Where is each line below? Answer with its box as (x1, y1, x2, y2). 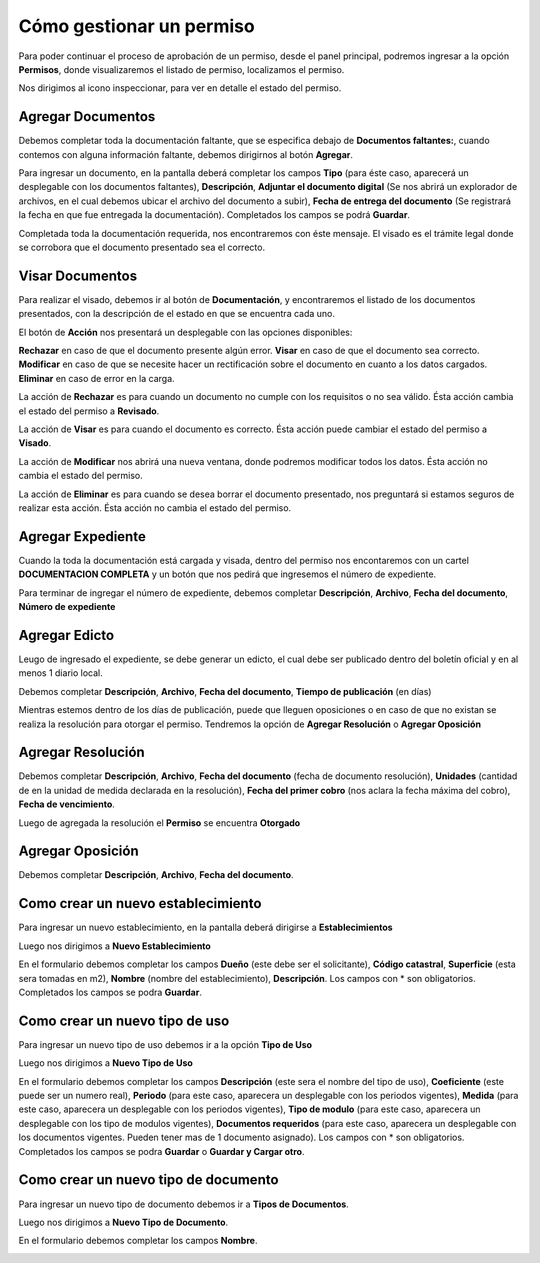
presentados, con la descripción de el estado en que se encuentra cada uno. (18, 308, 335, 320)
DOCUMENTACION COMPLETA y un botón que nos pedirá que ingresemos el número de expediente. (18, 568, 437, 580)
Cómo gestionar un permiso (18, 15, 255, 37)
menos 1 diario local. (18, 667, 104, 679)
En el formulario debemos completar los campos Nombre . (18, 1235, 258, 1247)
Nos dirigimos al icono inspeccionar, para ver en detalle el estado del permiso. (18, 82, 342, 94)
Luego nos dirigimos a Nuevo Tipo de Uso (18, 1057, 194, 1069)
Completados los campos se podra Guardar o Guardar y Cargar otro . (18, 1145, 305, 1157)
